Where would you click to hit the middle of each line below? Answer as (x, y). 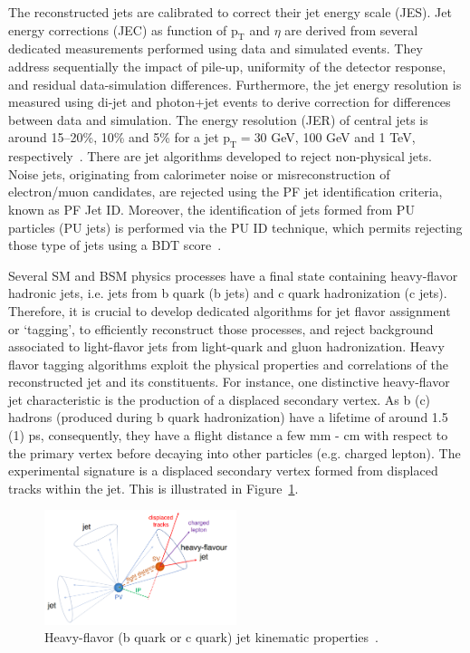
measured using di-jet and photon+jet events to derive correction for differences (230, 102)
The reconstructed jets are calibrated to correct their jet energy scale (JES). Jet (230, 12)
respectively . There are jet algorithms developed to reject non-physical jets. (220, 156)
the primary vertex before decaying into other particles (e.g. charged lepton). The (235, 452)
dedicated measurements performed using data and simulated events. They (216, 48)
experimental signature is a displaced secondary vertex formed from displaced (223, 471)
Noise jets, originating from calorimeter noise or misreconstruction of (199, 173)
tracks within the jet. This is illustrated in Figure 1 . (153, 488)
